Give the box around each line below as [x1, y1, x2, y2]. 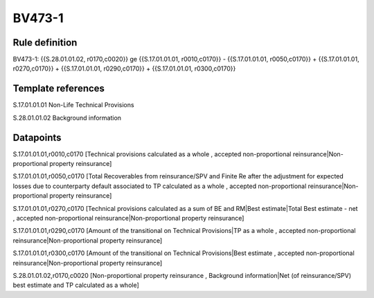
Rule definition [12, 37, 78, 48]
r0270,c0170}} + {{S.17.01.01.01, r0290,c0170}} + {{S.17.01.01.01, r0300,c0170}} [12, 64, 236, 73]
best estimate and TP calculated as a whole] [12, 281, 140, 290]
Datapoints [12, 131, 62, 143]
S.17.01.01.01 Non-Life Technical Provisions [12, 101, 134, 109]
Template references [12, 83, 105, 95]
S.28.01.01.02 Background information [12, 113, 121, 122]
